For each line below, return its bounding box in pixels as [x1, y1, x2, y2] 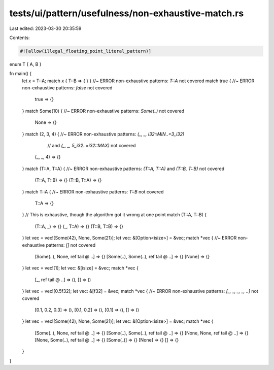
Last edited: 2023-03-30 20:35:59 [9, 25, 82, 31]
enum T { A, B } [9, 61, 42, 67]
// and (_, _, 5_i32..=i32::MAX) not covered [47, 143, 136, 149]
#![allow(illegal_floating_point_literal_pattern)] [20, 48, 152, 54]
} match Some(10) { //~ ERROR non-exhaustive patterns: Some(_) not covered [22, 108, 185, 114]
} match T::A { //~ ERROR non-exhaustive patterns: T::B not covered [22, 188, 164, 195]
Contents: [9, 35, 30, 41]
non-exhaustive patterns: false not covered [22, 85, 113, 91]
